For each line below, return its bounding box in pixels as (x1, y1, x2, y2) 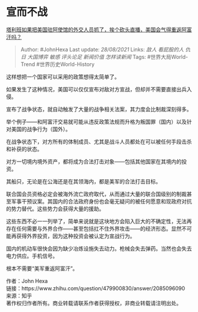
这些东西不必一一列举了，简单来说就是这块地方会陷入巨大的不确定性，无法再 (6, 218, 192, 225)
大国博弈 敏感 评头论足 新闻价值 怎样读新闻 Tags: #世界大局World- (27, 53, 189, 60)
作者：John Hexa (6, 277, 48, 284)
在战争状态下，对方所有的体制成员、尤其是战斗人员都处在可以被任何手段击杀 (6, 138, 192, 145)
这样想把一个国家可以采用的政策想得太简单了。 (6, 73, 120, 80)
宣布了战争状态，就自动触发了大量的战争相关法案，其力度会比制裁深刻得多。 (6, 106, 192, 113)
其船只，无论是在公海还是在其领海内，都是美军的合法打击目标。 (6, 178, 161, 185)
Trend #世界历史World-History (20, 60, 95, 68)
